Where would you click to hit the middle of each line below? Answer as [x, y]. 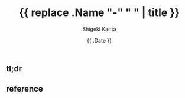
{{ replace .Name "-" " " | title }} [99, 13]
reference [25, 89]
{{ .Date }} [99, 40]
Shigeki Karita [99, 29]
